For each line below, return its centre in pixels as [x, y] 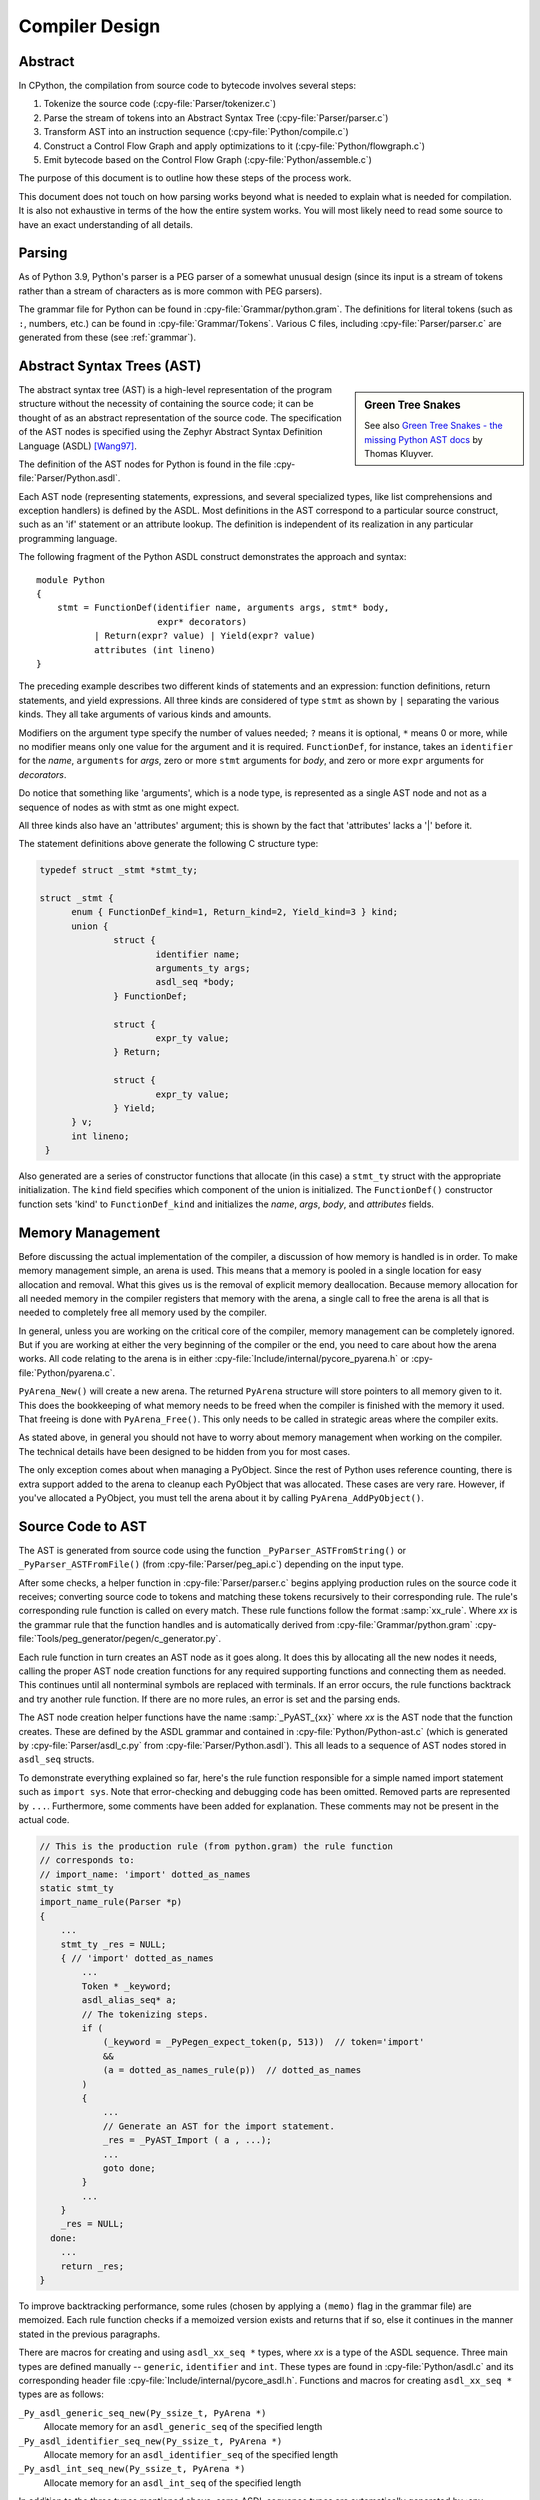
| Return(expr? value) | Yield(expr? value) [204, 636]
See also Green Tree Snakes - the [434, 426]
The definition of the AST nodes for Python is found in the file [145, 464]
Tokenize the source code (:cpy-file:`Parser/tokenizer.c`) [160, 104]
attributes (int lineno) [154, 649]
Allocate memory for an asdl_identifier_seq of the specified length [191, 2454]
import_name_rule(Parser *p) [111, 1902]
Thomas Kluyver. [399, 453]
